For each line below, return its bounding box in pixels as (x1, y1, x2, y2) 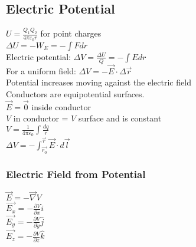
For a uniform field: (6, 64, 76, 77)
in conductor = (13, 112, 68, 124)
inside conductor (31, 100, 91, 113)
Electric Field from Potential (6, 166, 146, 181)
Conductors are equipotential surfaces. (6, 87, 145, 100)
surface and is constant (78, 112, 162, 124)
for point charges (40, 27, 102, 39)
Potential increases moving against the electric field (6, 76, 191, 88)
